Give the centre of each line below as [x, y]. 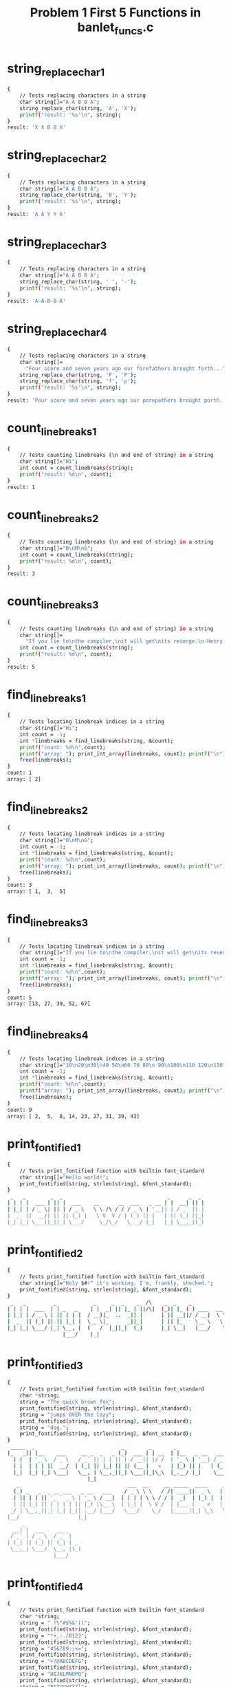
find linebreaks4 [48, 1033]
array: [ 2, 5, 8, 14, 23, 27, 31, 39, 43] [73, 1116]
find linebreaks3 [48, 921]
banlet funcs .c [115, 28]
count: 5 [20, 998]
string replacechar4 [57, 330]
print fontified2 [45, 1251]
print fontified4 [45, 1584]
